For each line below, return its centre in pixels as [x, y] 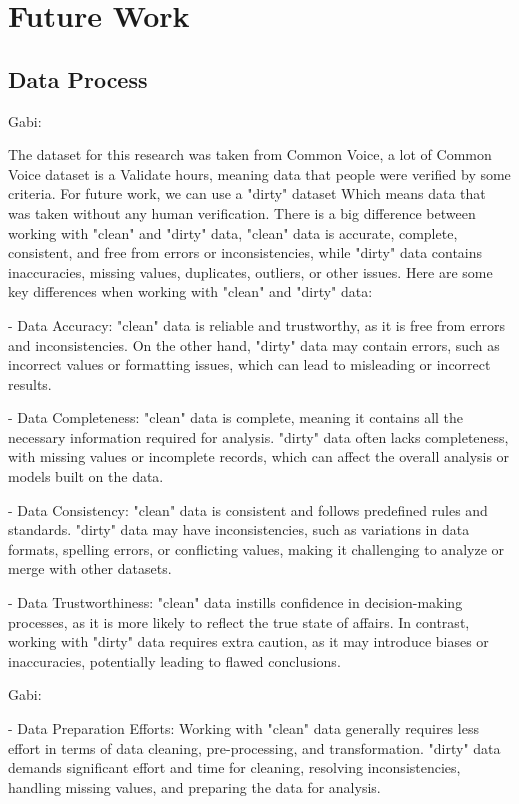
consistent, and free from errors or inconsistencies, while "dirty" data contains [245, 252]
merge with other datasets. [90, 568]
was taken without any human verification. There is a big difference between [242, 212]
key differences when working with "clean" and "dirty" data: [190, 291]
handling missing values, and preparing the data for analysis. [194, 786]
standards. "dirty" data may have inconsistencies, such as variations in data [239, 529]
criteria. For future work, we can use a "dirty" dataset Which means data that [247, 193]
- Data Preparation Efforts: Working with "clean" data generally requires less [243, 728]
